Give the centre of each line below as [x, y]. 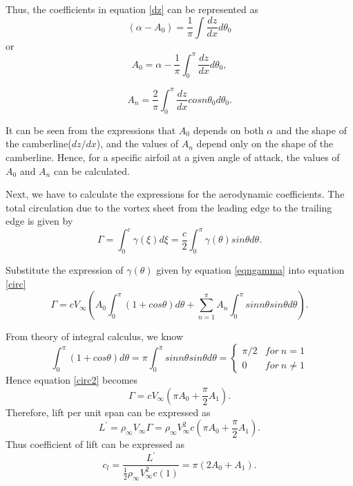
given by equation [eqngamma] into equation [250, 270]
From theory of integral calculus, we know [95, 336]
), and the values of [137, 143]
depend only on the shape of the [265, 143]
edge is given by [39, 221]
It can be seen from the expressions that [91, 130]
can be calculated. [92, 170]
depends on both [228, 130]
